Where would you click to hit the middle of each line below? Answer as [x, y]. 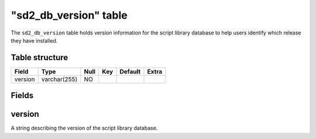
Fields [22, 95]
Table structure [39, 58]
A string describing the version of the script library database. [84, 128]
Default [130, 71]
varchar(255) [59, 79]
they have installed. [34, 40]
